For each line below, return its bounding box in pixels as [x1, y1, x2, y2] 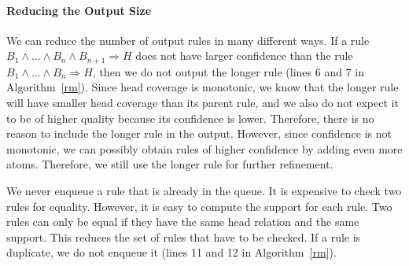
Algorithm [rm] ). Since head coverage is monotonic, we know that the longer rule [6, 79, 399, 95]
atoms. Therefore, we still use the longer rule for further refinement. [6, 156, 333, 172]
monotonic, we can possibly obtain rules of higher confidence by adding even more [6, 140, 403, 157]
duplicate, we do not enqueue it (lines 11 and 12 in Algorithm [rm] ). [6, 244, 337, 260]
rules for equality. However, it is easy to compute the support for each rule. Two [6, 198, 392, 214]
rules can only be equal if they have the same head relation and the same [6, 213, 359, 230]
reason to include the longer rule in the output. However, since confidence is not [6, 125, 392, 142]
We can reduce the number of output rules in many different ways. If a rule [6, 31, 370, 48]
